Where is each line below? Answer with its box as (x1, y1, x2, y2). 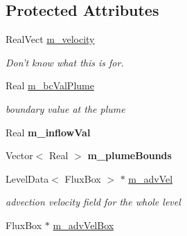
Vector (6, 148, 33, 163)
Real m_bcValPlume (6, 78, 94, 93)
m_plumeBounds (87, 148, 172, 163)
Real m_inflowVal (6, 125, 91, 139)
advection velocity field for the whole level (6, 194, 181, 209)
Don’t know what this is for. (6, 55, 124, 69)
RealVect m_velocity (6, 32, 95, 46)
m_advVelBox (53, 217, 114, 232)
